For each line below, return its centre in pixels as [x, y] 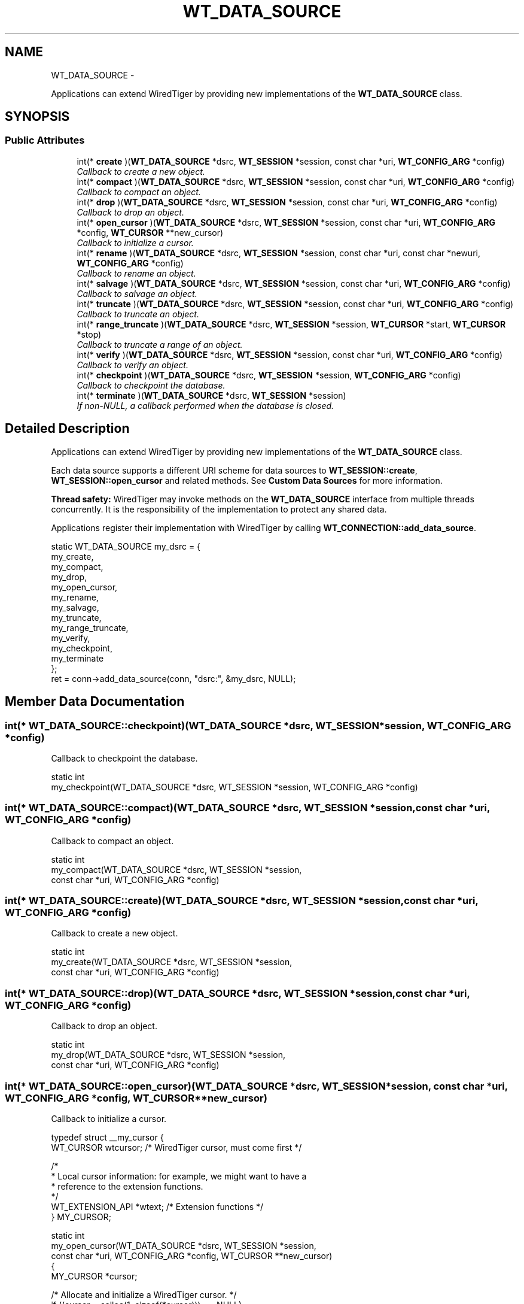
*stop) [89, 334]
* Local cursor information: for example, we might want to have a [179, 1176]
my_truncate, [76, 617]
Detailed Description [67, 429]
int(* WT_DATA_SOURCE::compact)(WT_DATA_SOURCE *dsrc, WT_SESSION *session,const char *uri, [247, 808]
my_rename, [75, 597]
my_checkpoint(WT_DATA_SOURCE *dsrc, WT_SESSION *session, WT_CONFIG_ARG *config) [234, 787]
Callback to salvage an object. [137, 293]
